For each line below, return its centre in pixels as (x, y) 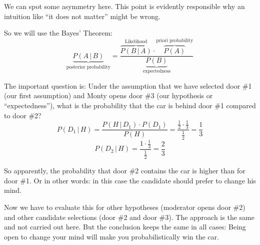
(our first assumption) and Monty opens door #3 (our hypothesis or (108, 95)
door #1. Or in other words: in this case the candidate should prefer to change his (130, 180)
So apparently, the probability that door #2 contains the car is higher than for (125, 171)
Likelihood (136, 42)
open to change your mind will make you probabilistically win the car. (111, 236)
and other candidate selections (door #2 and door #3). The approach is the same (129, 217)
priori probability (175, 41)
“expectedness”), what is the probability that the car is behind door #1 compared (130, 105)
